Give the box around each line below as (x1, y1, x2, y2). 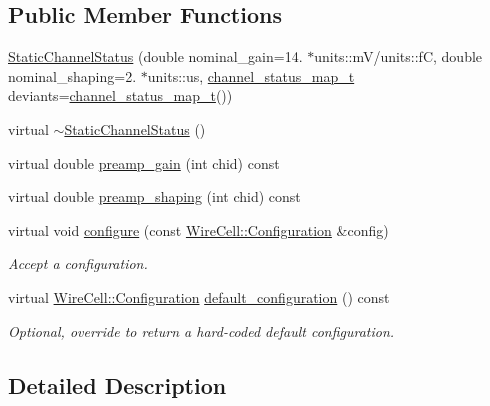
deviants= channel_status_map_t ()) (8, 85, 233, 106)
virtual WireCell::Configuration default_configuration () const (8, 286, 390, 307)
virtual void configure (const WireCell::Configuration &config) (8, 219, 389, 240)
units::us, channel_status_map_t (147, 65, 355, 86)
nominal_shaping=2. (8, 65, 137, 86)
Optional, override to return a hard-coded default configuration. (8, 320, 395, 341)
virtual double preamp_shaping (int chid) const (8, 186, 301, 207)
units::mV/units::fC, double (314, 46, 483, 67)
